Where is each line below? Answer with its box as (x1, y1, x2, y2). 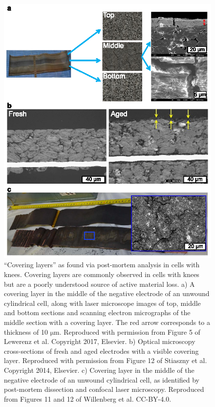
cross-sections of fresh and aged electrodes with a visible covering (4, 345, 199, 356)
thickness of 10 (4, 326, 48, 337)
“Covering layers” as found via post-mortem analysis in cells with (4, 259, 200, 270)
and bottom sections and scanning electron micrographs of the (4, 307, 191, 318)
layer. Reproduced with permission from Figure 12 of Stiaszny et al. (4, 355, 207, 365)
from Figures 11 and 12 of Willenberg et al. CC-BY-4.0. (4, 393, 172, 404)
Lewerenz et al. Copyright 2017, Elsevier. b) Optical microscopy (4, 336, 195, 346)
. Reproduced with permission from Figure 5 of (59, 326, 200, 337)
